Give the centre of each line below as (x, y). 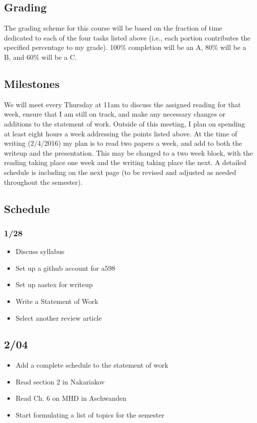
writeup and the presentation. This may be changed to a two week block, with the (128, 152)
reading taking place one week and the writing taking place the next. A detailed (125, 162)
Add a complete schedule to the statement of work (92, 365)
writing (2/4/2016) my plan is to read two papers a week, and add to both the (123, 143)
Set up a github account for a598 (65, 268)
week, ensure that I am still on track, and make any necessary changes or (115, 114)
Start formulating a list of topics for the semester (90, 415)
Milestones (32, 83)
